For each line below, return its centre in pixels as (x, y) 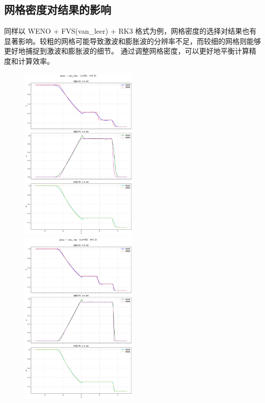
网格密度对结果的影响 (58, 9)
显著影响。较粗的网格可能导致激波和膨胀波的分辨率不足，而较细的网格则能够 (132, 41)
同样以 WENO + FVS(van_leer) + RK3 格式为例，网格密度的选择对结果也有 (130, 31)
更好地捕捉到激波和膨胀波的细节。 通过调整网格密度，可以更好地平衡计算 (127, 51)
